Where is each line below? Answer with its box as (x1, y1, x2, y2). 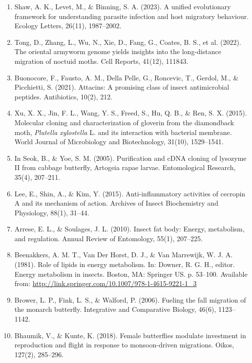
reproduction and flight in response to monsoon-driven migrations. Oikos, (14, 340, 234, 350)
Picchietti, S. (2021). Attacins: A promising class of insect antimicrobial (14, 82, 230, 92)
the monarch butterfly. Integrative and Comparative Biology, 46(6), (14, 304, 216, 314)
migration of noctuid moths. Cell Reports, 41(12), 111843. (14, 56, 189, 66)
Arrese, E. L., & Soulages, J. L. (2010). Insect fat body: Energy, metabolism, (14, 224, 245, 234)
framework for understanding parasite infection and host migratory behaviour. (14, 11, 249, 21)
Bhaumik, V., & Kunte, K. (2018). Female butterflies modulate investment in (14, 330, 246, 340)
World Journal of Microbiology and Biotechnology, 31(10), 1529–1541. (14, 136, 224, 147)
